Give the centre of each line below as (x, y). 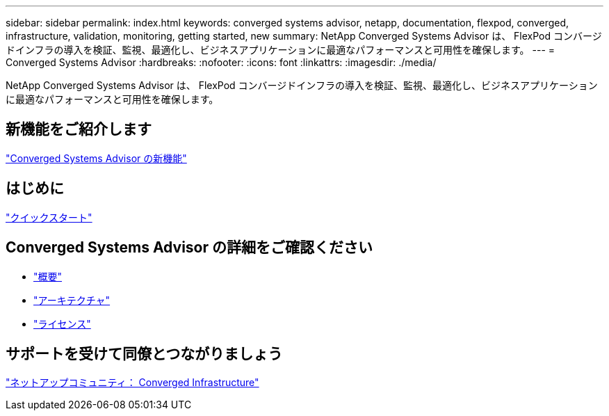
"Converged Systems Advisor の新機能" (96, 158)
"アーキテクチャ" (72, 300)
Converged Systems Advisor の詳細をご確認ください (189, 248)
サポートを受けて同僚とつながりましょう (144, 353)
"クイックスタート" (49, 217)
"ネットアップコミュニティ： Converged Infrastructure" (132, 383)
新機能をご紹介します (79, 129)
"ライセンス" (62, 323)
